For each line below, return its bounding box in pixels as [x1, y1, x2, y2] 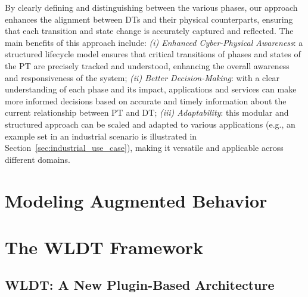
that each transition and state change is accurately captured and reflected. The [5, 24, 294, 37]
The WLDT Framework [5, 234, 204, 259]
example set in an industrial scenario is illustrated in [5, 129, 197, 142]
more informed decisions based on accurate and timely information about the [5, 94, 287, 107]
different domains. [5, 153, 70, 165]
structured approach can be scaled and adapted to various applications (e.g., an [5, 117, 295, 130]
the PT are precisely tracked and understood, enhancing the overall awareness [5, 59, 290, 72]
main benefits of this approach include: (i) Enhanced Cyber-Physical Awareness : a [5, 36, 303, 48]
